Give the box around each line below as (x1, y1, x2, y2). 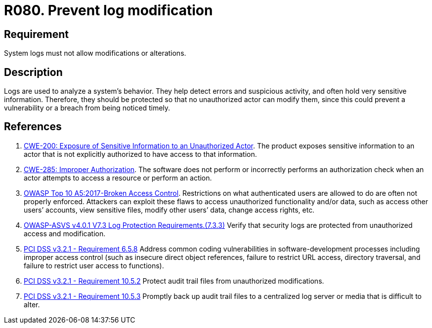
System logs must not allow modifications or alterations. (4, 49, 186, 58)
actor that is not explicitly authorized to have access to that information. (24, 149, 257, 158)
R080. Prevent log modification (4, 2, 213, 19)
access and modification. (24, 229, 106, 238)
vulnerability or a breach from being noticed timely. (4, 104, 171, 112)
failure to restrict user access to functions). (24, 261, 164, 270)
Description (4, 66, 63, 78)
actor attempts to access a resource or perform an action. (24, 173, 212, 182)
